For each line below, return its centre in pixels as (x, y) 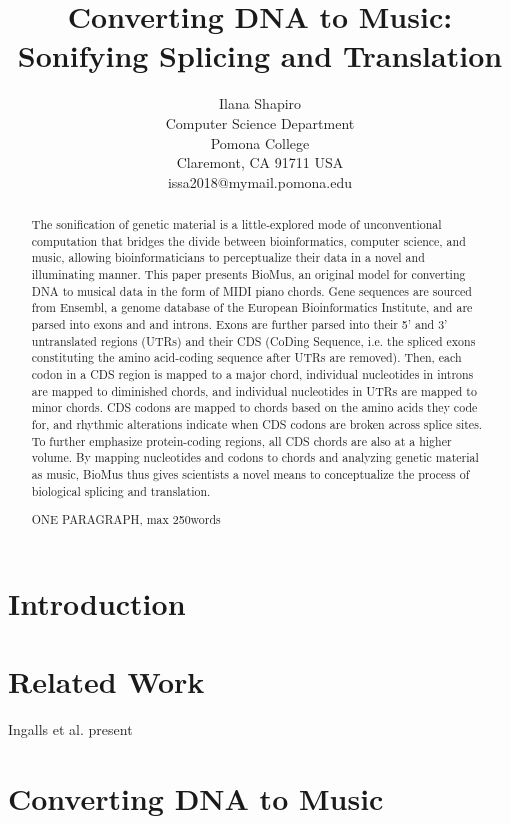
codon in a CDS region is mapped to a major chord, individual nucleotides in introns (252, 373)
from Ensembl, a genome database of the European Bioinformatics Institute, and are (252, 307)
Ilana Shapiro (260, 103)
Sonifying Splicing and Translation (260, 55)
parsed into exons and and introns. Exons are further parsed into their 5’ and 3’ (239, 324)
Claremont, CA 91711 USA (260, 162)
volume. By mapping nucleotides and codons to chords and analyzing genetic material (255, 457)
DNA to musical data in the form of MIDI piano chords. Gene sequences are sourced (251, 290)
